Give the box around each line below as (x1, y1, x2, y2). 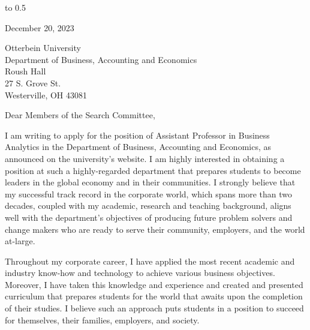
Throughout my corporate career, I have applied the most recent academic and (5, 254, 295, 267)
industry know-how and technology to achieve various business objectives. (5, 266, 275, 279)
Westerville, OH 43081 (5, 88, 88, 101)
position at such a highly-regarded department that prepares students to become (5, 164, 301, 176)
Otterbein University (5, 41, 81, 54)
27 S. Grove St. (5, 76, 61, 89)
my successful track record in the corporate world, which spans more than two (5, 187, 292, 200)
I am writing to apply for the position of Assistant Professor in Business (5, 128, 270, 141)
